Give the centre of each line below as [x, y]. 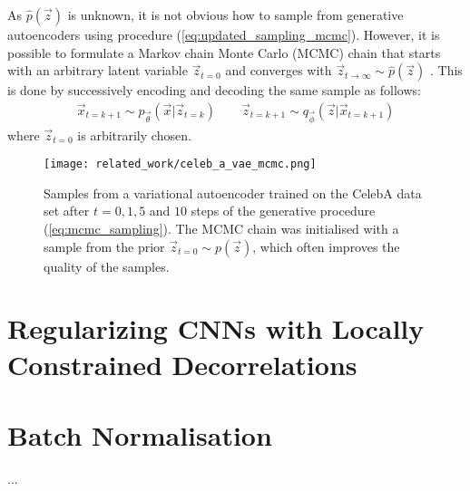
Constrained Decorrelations [182, 364]
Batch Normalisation [140, 434]
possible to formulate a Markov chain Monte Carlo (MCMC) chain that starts [224, 52]
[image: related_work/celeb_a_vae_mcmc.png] [180, 164]
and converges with [279, 70]
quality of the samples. [107, 266]
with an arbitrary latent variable [98, 70]
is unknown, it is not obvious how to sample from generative [235, 14]
